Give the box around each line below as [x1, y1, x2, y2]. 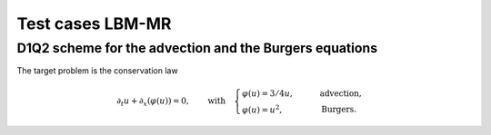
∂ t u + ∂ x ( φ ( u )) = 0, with [116, 95, 226, 108]
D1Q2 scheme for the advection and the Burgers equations [16, 40, 378, 56]
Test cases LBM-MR [16, 14, 172, 34]
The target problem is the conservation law [16, 65, 178, 76]
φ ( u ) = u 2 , [242, 102, 283, 115]
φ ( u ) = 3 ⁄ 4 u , [242, 88, 293, 99]
